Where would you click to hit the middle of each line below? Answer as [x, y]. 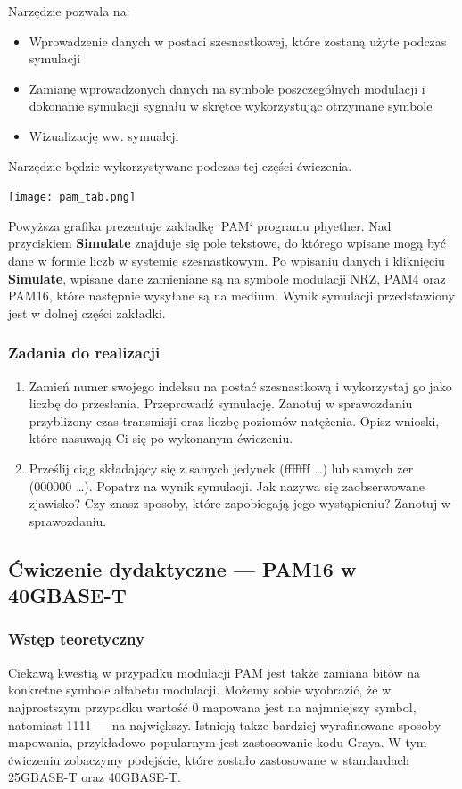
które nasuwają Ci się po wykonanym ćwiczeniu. [161, 438]
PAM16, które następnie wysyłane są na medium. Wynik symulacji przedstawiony [231, 296]
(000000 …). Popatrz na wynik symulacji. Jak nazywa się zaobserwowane [227, 485]
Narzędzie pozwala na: [69, 11]
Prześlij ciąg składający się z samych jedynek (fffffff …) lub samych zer [221, 468]
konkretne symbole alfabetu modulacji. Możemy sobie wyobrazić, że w [200, 690]
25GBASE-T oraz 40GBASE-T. [95, 777]
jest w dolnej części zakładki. [87, 312]
